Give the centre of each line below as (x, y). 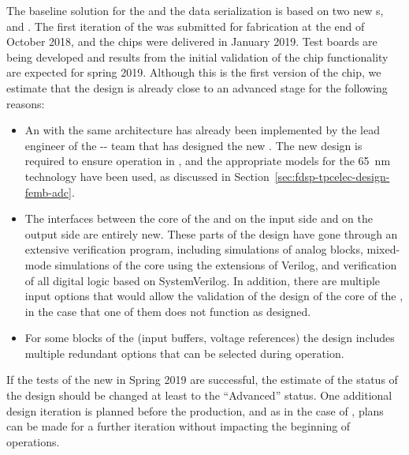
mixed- (383, 249)
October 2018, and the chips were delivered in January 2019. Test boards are (192, 41)
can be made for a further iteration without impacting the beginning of (178, 426)
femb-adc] (48, 192)
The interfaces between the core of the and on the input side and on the (199, 218)
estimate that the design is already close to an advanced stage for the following (197, 87)
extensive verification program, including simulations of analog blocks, (194, 249)
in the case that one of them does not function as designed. (168, 311)
